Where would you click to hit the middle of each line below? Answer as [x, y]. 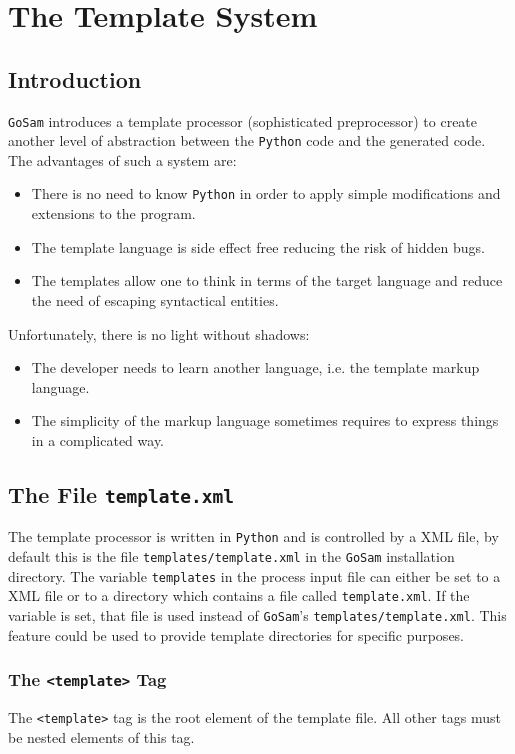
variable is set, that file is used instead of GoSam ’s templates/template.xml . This [257, 614]
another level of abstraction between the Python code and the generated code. [247, 140]
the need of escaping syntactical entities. [155, 299]
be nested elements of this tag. [101, 736]
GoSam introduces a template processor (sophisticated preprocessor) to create [243, 120]
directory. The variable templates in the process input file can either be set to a [254, 575]
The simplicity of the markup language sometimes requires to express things [265, 420]
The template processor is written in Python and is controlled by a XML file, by [253, 536]
